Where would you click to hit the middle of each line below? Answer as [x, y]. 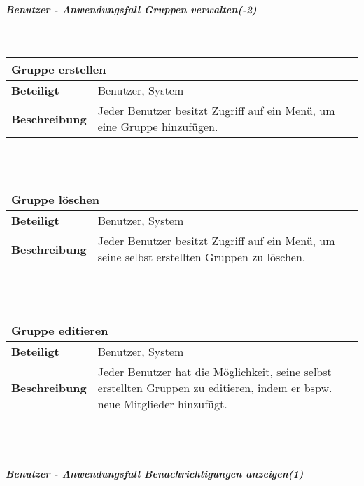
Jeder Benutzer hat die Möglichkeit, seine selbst [215, 371]
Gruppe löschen [55, 200]
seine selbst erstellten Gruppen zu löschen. [202, 257]
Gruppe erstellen [59, 69]
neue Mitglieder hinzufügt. [162, 403]
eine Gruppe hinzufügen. [158, 127]
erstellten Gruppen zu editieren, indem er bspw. [215, 387]
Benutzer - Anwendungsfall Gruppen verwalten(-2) [131, 9]
